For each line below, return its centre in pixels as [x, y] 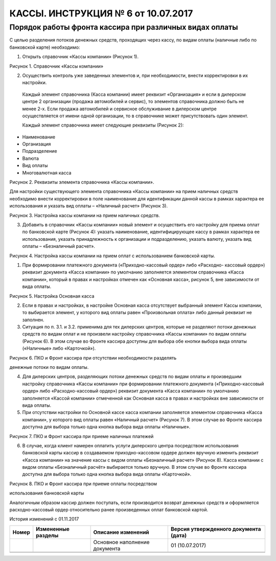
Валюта [31, 158]
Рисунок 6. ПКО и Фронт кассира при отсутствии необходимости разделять [93, 358]
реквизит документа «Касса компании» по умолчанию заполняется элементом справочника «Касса [133, 272]
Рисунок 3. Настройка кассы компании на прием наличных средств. [85, 215]
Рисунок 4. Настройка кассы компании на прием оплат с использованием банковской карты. [112, 256]
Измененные [53, 529]
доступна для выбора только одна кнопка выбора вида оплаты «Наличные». [106, 427]
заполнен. [33, 320]
